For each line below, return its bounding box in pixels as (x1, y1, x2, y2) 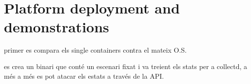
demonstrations (4, 17, 109, 37)
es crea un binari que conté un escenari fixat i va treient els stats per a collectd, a (4, 61, 248, 71)
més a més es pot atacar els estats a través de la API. (4, 70, 164, 81)
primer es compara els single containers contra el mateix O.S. (4, 45, 187, 55)
